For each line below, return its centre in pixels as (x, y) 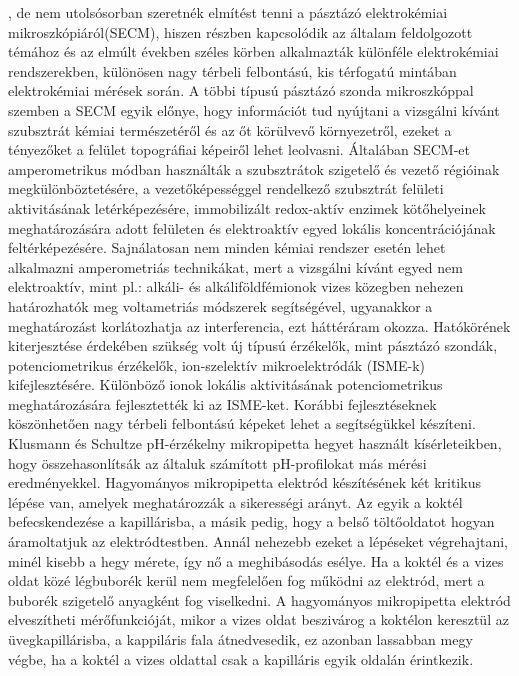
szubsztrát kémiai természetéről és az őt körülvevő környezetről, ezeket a (230, 129)
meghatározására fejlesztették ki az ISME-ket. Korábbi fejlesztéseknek (222, 403)
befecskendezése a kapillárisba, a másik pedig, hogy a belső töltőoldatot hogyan (251, 521)
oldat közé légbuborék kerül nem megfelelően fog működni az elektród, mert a (246, 580)
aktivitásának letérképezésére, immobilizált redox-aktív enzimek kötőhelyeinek (247, 207)
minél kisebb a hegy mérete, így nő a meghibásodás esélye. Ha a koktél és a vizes (256, 560)
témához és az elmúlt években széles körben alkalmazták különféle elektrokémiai (253, 51)
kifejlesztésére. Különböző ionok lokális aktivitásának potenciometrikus (225, 384)
